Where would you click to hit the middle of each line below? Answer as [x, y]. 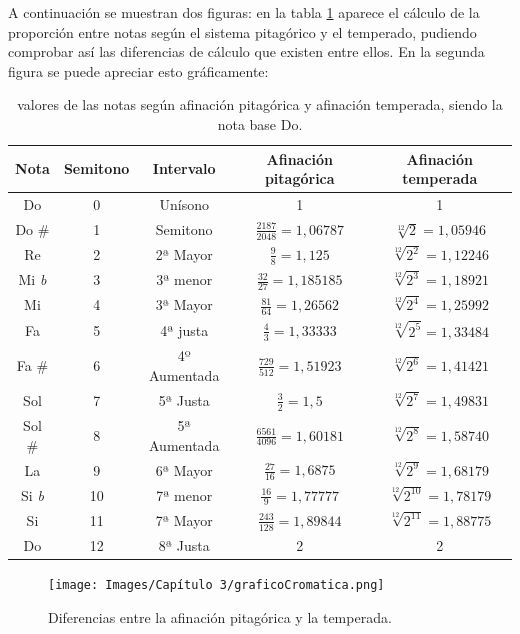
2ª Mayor [184, 254]
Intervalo [184, 168]
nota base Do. [260, 123]
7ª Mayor [184, 519]
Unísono [184, 204]
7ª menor [184, 494]
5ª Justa [184, 400]
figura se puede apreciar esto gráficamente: [138, 70]
